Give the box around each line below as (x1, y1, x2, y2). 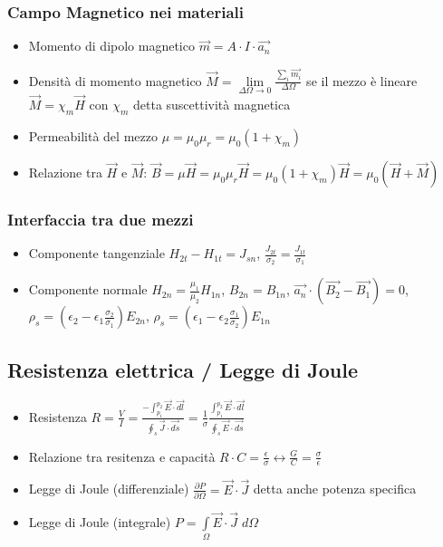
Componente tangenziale (28, 244, 165, 263)
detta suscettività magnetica (132, 95, 291, 114)
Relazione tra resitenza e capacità (28, 446, 216, 465)
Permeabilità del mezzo (28, 126, 158, 145)
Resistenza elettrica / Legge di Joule (7, 355, 358, 383)
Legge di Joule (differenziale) (28, 479, 189, 498)
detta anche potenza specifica (253, 479, 417, 498)
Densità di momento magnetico (28, 71, 202, 90)
